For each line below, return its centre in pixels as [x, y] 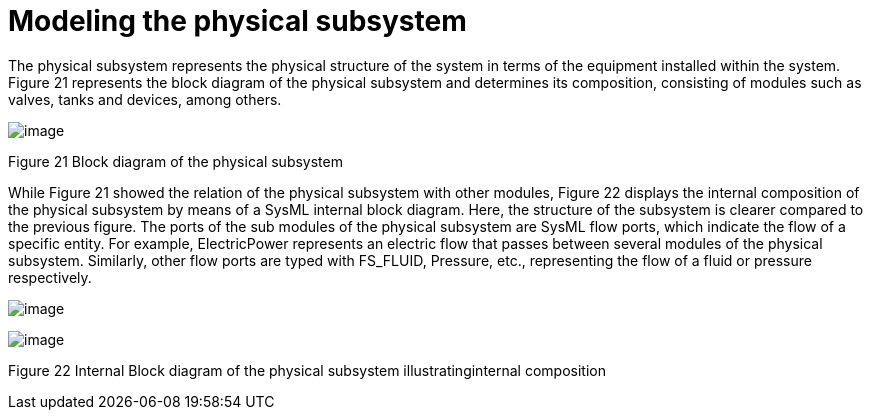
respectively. [50, 277]
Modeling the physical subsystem [237, 21]
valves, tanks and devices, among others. [145, 99]
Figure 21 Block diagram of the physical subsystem [175, 161]
